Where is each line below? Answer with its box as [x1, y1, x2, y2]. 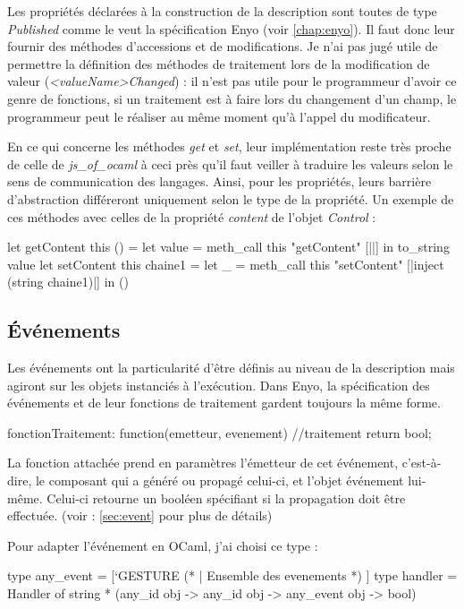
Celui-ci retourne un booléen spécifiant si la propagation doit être [46, 488, 406, 507]
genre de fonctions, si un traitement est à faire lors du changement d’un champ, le [7, 89, 457, 107]
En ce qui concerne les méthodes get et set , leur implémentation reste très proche [7, 137, 451, 156]
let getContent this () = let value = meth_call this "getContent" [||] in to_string [7, 237, 450, 256]
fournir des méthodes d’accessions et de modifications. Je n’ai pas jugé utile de [7, 37, 438, 56]
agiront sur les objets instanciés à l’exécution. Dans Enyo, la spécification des [7, 375, 430, 394]
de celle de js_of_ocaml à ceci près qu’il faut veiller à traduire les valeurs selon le [7, 154, 453, 173]
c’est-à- [401, 453, 442, 472]
